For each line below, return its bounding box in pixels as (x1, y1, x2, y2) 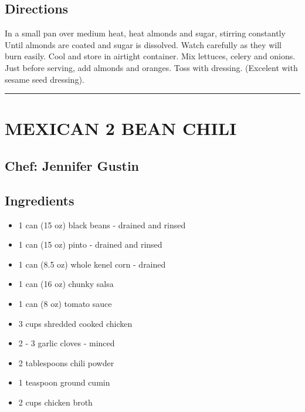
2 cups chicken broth (18, 396, 93, 408)
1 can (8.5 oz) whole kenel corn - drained (18, 258, 166, 270)
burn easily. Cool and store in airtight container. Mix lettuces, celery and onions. (5, 50, 296, 62)
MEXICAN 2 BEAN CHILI (5, 116, 237, 140)
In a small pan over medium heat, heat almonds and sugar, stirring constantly (5, 27, 286, 39)
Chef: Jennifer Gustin (5, 156, 140, 174)
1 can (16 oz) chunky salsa (18, 278, 114, 290)
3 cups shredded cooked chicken (18, 317, 133, 329)
